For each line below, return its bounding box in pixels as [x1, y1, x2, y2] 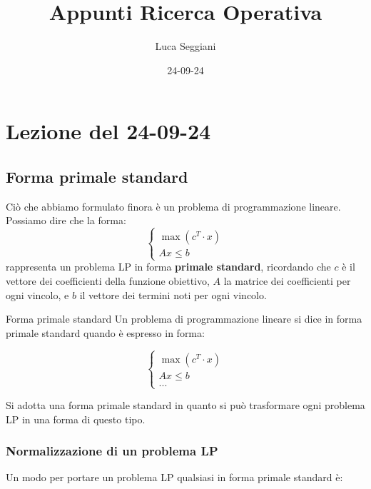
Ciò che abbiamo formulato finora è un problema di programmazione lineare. [6, 198, 341, 213]
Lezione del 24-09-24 [6, 116, 211, 146]
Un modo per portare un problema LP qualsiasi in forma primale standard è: [6, 470, 343, 485]
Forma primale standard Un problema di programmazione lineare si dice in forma [6, 311, 362, 326]
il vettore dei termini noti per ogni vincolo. [79, 287, 267, 302]
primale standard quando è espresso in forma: [6, 325, 205, 340]
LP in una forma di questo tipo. [6, 411, 146, 426]
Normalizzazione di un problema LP [6, 442, 218, 460]
